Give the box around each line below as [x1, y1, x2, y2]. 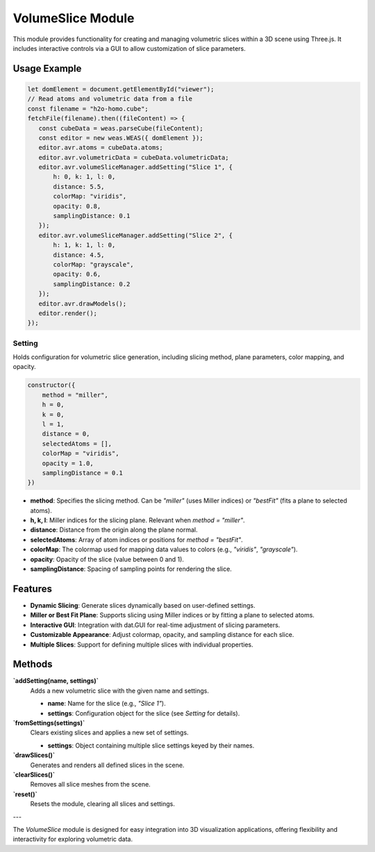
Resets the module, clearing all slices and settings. [30, 800, 175, 808]
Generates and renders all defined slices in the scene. [30, 761, 185, 769]
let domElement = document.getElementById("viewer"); [27, 85, 215, 93]
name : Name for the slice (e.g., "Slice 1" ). [47, 700, 166, 708]
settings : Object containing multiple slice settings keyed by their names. [47, 741, 255, 750]
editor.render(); [38, 309, 97, 317]
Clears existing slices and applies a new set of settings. [30, 728, 189, 737]
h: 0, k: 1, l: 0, [53, 173, 116, 181]
